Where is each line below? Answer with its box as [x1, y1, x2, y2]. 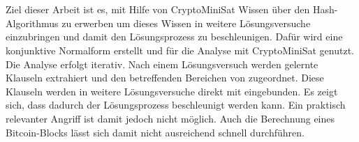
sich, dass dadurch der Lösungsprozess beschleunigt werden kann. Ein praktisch [6, 97, 346, 112]
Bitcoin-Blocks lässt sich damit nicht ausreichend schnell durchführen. [6, 125, 305, 139]
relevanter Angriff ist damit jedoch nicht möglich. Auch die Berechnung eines [6, 111, 335, 125]
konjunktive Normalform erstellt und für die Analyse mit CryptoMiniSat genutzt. [6, 42, 354, 57]
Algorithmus [6, 15, 59, 30]
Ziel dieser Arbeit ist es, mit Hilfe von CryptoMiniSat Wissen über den [6, 2, 310, 17]
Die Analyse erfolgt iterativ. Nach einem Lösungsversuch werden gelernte [6, 56, 318, 71]
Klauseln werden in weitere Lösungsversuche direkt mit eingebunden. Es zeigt [6, 84, 338, 98]
